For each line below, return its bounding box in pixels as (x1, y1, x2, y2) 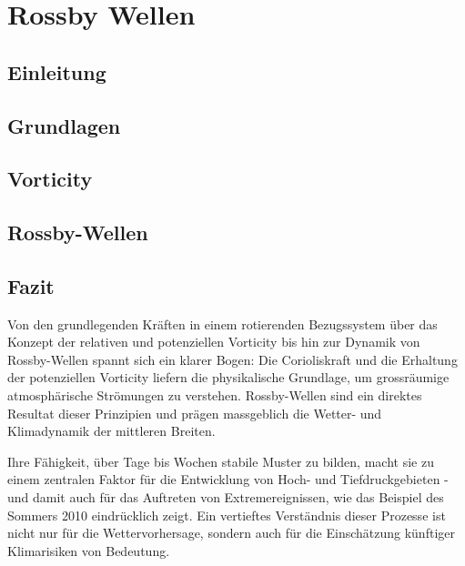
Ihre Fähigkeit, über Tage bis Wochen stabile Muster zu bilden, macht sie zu (7, 451, 434, 470)
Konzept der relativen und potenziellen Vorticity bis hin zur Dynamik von (7, 332, 420, 351)
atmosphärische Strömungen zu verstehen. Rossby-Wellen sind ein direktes (7, 386, 422, 405)
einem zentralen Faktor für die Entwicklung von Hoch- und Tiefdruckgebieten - (7, 470, 449, 489)
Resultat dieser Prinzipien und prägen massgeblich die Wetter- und (7, 403, 382, 422)
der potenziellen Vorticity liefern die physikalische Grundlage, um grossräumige (7, 368, 450, 387)
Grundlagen (7, 111, 121, 139)
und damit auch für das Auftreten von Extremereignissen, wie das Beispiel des (7, 488, 444, 507)
